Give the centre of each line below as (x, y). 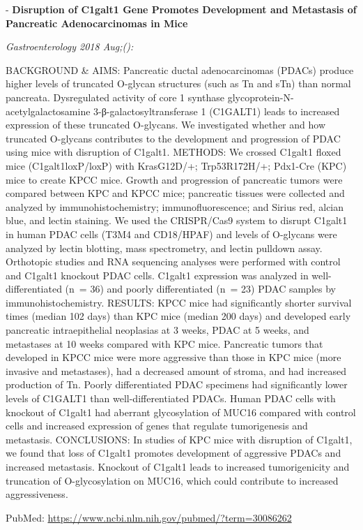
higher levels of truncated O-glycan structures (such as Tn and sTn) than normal (178, 83)
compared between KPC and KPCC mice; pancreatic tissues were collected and (175, 193)
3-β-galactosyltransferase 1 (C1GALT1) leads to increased (217, 111)
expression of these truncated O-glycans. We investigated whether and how (165, 125)
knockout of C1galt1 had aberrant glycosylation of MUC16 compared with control (181, 412)
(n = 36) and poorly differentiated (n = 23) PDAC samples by (200, 289)
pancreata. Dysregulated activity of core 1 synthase (115, 97)
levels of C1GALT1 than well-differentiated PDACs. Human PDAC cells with (171, 398)
